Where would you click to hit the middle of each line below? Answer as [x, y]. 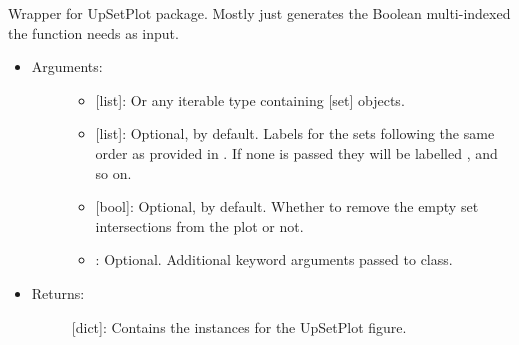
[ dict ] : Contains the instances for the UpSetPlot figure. [239, 326]
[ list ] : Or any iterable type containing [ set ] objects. [250, 99]
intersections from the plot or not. [199, 225]
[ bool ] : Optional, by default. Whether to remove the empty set [287, 206]
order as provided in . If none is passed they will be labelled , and [296, 152]
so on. [113, 172]
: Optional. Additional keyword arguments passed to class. [274, 259]
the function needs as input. [93, 32]
